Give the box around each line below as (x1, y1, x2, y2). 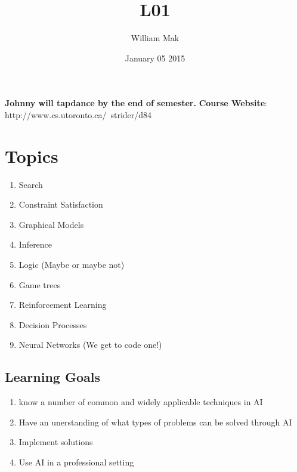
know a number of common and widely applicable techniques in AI (18, 396, 263, 408)
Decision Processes (18, 318, 87, 331)
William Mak (131, 32, 180, 44)
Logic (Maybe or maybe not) (18, 258, 125, 270)
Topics (5, 143, 58, 168)
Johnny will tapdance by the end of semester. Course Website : (5, 97, 268, 109)
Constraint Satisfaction (18, 198, 103, 211)
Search (18, 178, 43, 190)
